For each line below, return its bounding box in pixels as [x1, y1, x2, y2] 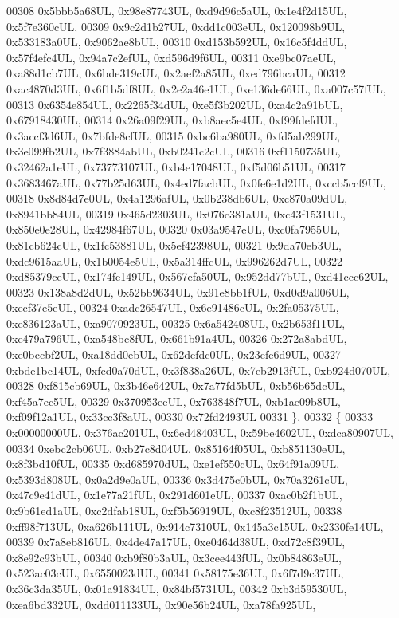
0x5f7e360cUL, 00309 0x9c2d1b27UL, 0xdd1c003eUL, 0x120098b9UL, [6, 18, 346, 34]
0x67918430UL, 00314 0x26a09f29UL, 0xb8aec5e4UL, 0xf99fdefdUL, [6, 112, 338, 128]
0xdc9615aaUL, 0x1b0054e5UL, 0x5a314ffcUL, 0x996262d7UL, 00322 [6, 252, 342, 269]
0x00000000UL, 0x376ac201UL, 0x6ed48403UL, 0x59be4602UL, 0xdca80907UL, [6, 424, 393, 441]
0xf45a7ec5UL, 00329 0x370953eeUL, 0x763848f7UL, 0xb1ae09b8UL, [6, 392, 341, 409]
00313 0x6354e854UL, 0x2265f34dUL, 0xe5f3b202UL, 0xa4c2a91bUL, [6, 96, 343, 112]
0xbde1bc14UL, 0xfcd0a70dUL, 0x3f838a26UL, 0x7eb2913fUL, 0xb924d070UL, [6, 361, 391, 378]
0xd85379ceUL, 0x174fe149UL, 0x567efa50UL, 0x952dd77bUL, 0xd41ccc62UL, [6, 268, 389, 285]
